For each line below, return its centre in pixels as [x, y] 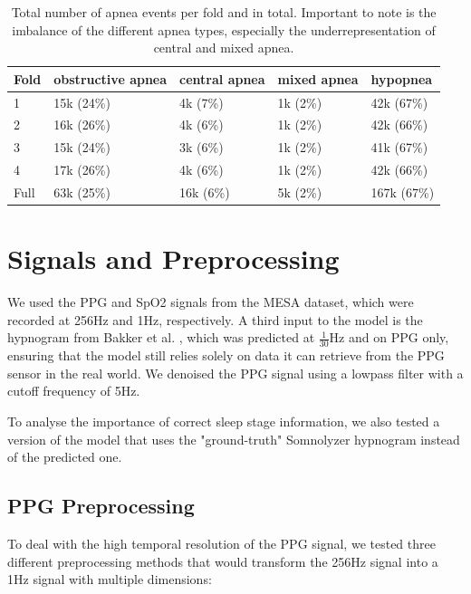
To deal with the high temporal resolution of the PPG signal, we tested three [221, 543]
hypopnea [402, 78]
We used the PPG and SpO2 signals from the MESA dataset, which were [211, 302]
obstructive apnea [111, 78]
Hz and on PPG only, [389, 337]
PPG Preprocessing [101, 506]
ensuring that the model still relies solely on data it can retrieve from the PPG [226, 355]
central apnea [222, 78]
